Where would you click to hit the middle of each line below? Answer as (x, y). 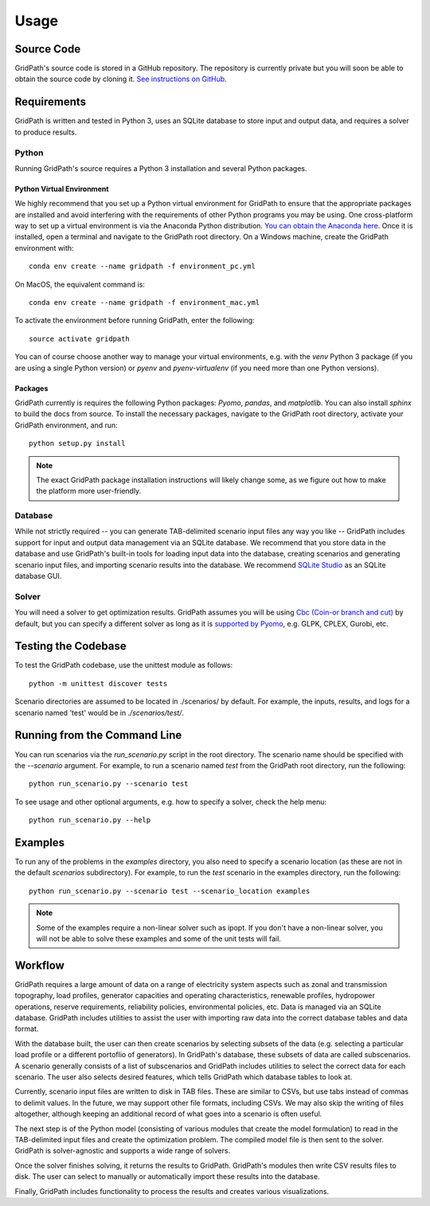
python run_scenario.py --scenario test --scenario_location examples (170, 891)
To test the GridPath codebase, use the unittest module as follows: (124, 665)
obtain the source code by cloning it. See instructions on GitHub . (121, 79)
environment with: (45, 248)
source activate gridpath (80, 339)
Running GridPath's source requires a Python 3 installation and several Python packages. (161, 168)
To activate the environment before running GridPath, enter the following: (135, 320)
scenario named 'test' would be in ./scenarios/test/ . (100, 712)
